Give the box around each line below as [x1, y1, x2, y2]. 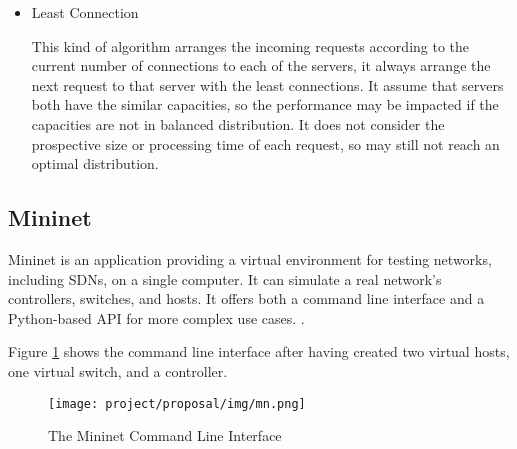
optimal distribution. [31, 153, 159, 174]
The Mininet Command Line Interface [48, 425, 282, 446]
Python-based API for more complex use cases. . [8, 307, 305, 328]
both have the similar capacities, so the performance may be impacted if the [31, 94, 499, 115]
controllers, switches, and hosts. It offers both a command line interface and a [8, 288, 485, 309]
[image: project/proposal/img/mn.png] [48, 396, 306, 411]
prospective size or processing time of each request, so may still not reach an [31, 133, 500, 154]
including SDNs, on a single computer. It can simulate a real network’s [8, 268, 442, 289]
